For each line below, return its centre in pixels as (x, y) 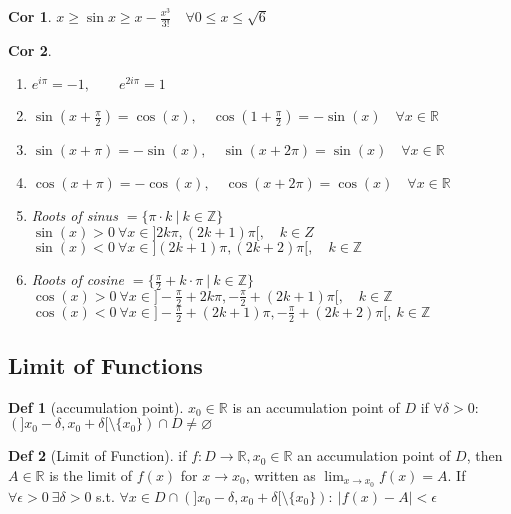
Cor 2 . (30, 49)
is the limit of (91, 474)
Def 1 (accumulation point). (96, 406)
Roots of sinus (74, 215)
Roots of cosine (77, 279)
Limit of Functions (105, 364)
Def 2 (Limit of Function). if (97, 455)
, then (484, 455)
